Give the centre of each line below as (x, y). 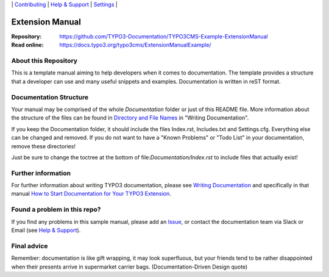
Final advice (30, 246)
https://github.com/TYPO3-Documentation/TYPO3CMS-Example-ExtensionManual (164, 36)
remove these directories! (44, 146)
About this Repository (44, 61)
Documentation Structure (50, 97)
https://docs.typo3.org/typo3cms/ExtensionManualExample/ (135, 45)
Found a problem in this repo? (56, 209)
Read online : (27, 45)
